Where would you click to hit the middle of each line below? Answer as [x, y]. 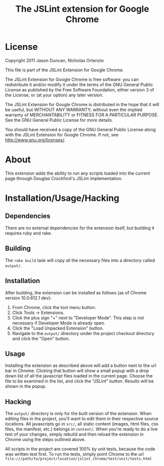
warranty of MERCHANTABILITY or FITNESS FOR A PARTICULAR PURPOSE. [82, 115]
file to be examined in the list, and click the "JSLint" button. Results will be [80, 381]
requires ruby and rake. [29, 233]
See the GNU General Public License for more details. [59, 120]
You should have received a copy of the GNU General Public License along [80, 129]
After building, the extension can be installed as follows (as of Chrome [76, 292]
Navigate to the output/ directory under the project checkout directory [83, 333]
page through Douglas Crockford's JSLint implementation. [64, 178]
